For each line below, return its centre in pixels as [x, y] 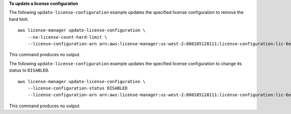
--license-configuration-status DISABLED [78, 88]
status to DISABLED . [29, 71]
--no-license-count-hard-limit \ [67, 37]
